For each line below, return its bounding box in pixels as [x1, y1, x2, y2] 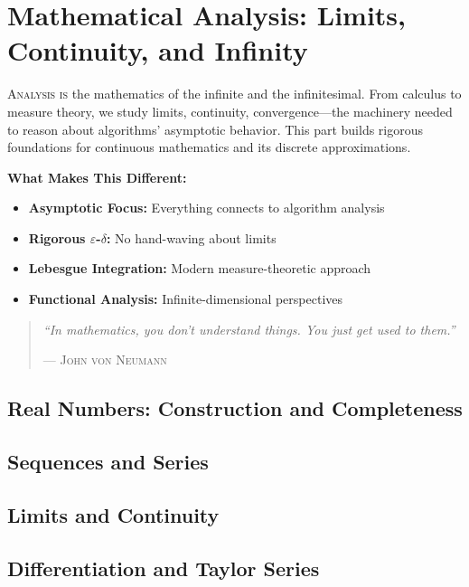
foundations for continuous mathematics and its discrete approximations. [7, 137, 411, 156]
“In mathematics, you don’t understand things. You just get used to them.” [42, 319, 455, 338]
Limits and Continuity [7, 500, 220, 528]
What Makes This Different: [7, 167, 187, 186]
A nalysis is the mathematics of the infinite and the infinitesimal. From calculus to [7, 84, 462, 103]
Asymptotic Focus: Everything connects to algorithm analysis [28, 198, 385, 217]
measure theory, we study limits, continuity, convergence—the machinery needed [7, 101, 453, 120]
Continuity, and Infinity [7, 32, 308, 69]
